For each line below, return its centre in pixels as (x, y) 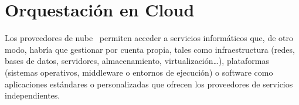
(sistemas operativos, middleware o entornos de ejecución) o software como (139, 72)
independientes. (33, 95)
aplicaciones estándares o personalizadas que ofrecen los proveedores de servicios (149, 84)
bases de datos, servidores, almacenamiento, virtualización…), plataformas (137, 61)
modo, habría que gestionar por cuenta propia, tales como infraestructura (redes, (150, 49)
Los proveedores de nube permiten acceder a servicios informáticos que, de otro (149, 38)
